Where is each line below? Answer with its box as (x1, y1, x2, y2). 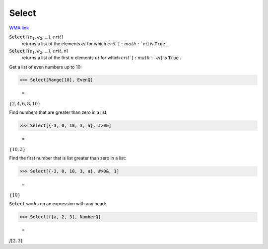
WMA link (9, 25, 29, 31)
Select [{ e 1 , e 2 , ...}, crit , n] (9, 48, 68, 55)
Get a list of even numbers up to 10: (9, 64, 82, 70)
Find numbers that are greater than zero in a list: (9, 109, 108, 115)
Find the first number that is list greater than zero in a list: (9, 155, 127, 161)
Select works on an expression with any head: (9, 201, 106, 207)
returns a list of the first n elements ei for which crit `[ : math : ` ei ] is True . (21, 55, 181, 61)
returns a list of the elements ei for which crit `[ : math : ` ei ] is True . (21, 41, 168, 47)
